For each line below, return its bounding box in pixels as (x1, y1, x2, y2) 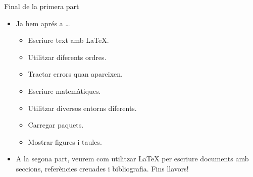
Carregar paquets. (28, 120, 84, 130)
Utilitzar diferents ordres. (28, 51, 107, 62)
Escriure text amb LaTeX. (28, 35, 109, 45)
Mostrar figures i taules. (28, 136, 102, 147)
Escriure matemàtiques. (28, 85, 101, 96)
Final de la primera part (4, 1, 79, 11)
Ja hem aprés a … (16, 18, 70, 28)
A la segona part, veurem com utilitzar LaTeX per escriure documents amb (16, 153, 249, 164)
